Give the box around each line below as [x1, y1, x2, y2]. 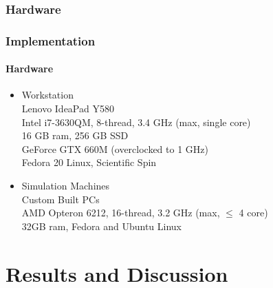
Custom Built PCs [21, 192, 100, 206]
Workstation [21, 88, 74, 102]
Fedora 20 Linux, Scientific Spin [21, 155, 157, 169]
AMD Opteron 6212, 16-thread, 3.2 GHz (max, [21, 205, 220, 220]
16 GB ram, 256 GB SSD [21, 128, 129, 143]
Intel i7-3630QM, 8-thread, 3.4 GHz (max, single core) [21, 114, 251, 129]
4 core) [239, 205, 268, 220]
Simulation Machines [21, 178, 110, 193]
